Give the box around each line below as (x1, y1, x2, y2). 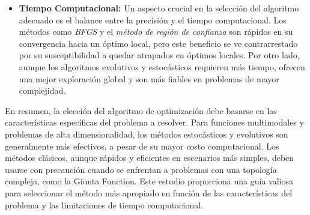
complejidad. (19, 84, 66, 97)
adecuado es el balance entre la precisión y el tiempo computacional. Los (19, 13, 287, 26)
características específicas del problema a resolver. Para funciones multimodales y (5, 116, 304, 129)
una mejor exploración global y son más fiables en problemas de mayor (19, 72, 279, 85)
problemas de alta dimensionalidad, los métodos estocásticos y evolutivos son (5, 127, 288, 140)
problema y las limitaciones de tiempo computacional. (5, 198, 203, 211)
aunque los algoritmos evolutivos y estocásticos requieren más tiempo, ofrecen (19, 60, 305, 73)
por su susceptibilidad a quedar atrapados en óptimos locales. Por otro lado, (19, 49, 300, 61)
